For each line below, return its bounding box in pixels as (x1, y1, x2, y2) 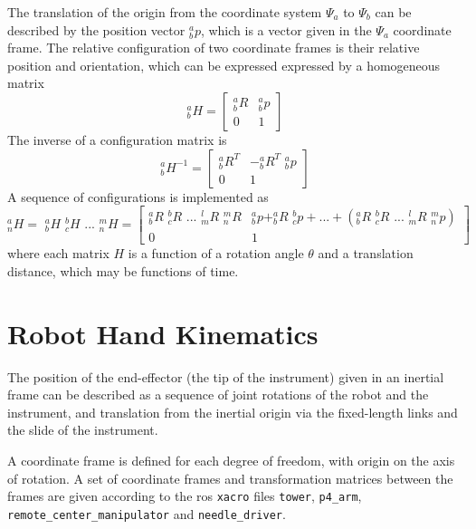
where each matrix (7, 244, 109, 263)
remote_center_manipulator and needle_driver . (7, 504, 286, 523)
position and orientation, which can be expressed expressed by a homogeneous (7, 55, 441, 74)
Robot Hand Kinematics (7, 314, 319, 351)
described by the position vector (7, 20, 186, 39)
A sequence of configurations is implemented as (7, 187, 269, 206)
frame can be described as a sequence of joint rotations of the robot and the (7, 385, 429, 404)
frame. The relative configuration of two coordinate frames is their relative (7, 38, 420, 57)
